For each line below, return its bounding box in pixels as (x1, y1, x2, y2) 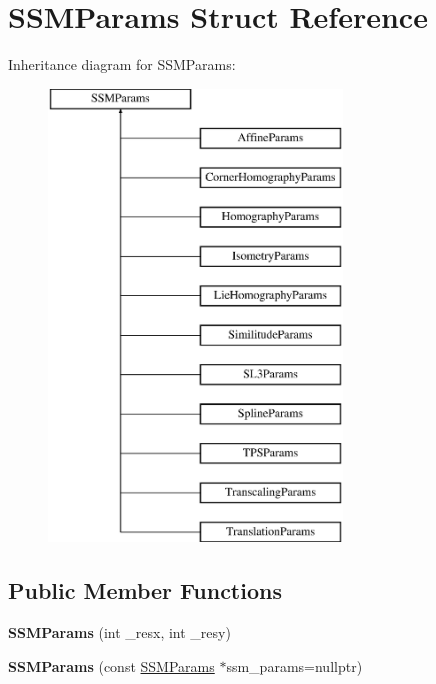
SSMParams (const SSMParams (8, 655, 215, 676)
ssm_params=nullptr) (226, 655, 363, 676)
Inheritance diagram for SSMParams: (8, 54, 236, 75)
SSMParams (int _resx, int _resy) (8, 622, 231, 643)
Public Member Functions (8, 575, 282, 606)
